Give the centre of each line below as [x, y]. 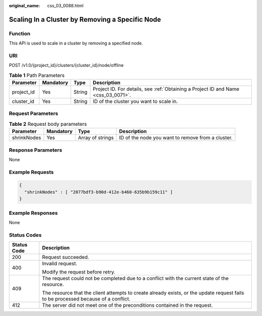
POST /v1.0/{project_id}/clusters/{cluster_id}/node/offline [66, 65]
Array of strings [96, 138]
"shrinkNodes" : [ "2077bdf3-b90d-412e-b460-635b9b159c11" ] [99, 192]
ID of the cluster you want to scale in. [135, 102]
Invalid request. [60, 264]
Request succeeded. [65, 257]
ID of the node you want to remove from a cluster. [176, 138]
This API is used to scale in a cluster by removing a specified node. [76, 43]
